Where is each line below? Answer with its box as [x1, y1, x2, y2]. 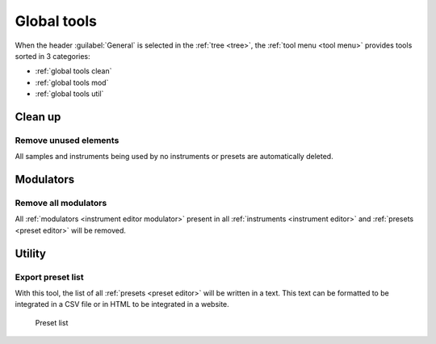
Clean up [15, 110, 61, 124]
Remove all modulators [15, 198, 107, 209]
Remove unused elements [15, 134, 119, 145]
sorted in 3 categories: [15, 51, 90, 61]
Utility [15, 246, 46, 260]
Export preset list [15, 271, 84, 283]
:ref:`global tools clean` [35, 66, 112, 76]
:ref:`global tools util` [35, 89, 104, 99]
